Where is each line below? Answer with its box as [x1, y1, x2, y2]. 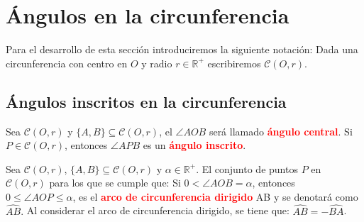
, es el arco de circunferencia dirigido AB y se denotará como [72, 189, 358, 204]
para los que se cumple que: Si [49, 175, 181, 190]
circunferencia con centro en [6, 55, 128, 70]
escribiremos [207, 55, 261, 70]
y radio [141, 55, 172, 70]
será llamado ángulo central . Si [209, 123, 353, 138]
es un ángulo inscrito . [143, 138, 246, 152]
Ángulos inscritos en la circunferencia [6, 90, 287, 112]
